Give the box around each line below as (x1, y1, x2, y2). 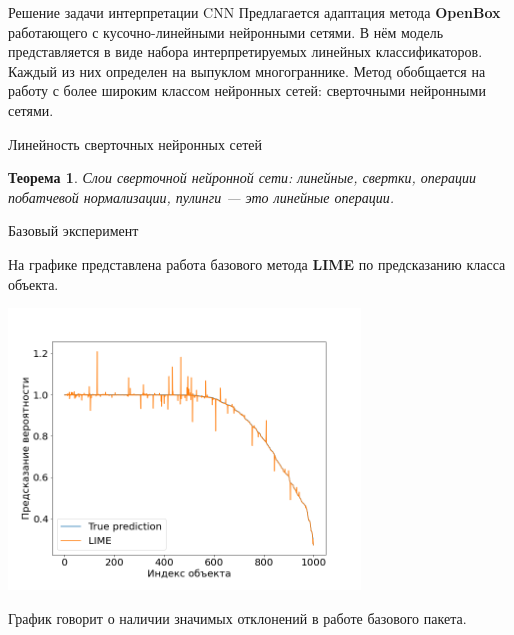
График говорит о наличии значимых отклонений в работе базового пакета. (8, 607, 467, 628)
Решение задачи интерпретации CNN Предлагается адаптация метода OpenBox (8, 2, 501, 22)
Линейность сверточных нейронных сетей (8, 133, 263, 154)
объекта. (8, 273, 59, 294)
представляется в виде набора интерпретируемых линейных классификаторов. (8, 41, 483, 62)
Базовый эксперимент (8, 220, 139, 241)
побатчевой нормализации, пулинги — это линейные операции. (8, 186, 395, 207)
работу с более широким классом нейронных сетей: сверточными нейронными (8, 80, 486, 101)
